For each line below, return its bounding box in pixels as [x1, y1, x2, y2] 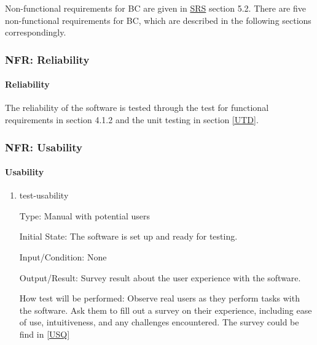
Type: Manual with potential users [19, 209, 150, 222]
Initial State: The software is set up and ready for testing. [19, 230, 238, 243]
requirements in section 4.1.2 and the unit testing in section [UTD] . [5, 113, 259, 126]
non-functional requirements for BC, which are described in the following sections [5, 13, 311, 26]
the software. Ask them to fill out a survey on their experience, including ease [19, 303, 312, 316]
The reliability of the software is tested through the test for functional [5, 101, 269, 114]
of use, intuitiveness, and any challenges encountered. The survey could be [19, 316, 299, 328]
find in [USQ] [19, 328, 70, 340]
